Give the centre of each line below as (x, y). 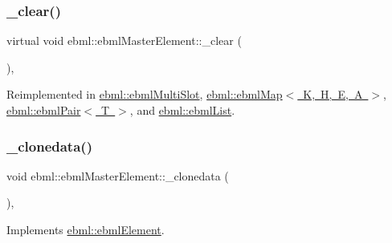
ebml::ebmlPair (44, 110)
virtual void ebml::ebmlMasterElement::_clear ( (124, 40)
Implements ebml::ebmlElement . (86, 229)
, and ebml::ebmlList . (182, 110)
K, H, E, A (333, 94)
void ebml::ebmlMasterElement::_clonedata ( (118, 175)
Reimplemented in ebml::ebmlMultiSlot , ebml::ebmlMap (145, 94)
